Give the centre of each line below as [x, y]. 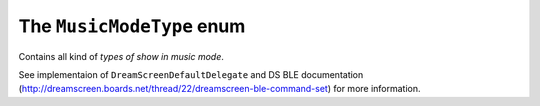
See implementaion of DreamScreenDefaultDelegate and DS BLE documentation [191, 74]
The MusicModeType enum [132, 26]
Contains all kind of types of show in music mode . [121, 56]
